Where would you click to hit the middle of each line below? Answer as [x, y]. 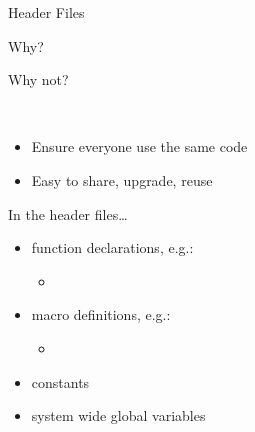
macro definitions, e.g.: [101, 314]
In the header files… [68, 213]
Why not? [38, 79]
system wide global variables [118, 415]
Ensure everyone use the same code [139, 146]
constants [60, 381]
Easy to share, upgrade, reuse [122, 179]
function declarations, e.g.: [112, 247]
